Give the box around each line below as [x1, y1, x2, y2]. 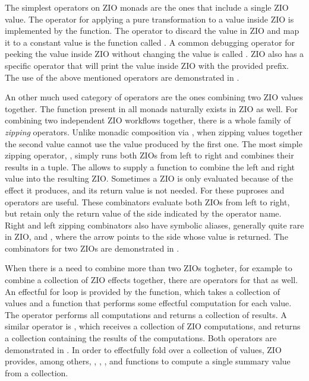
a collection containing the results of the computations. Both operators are [5, 332, 277, 344]
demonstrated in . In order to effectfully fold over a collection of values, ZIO [5, 343, 282, 355]
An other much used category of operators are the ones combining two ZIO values [5, 91, 303, 103]
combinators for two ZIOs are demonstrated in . [5, 242, 179, 254]
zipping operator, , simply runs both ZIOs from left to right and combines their [5, 149, 294, 161]
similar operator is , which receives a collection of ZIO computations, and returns [5, 320, 301, 332]
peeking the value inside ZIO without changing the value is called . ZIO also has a [5, 47, 304, 60]
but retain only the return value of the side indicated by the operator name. [5, 207, 282, 220]
